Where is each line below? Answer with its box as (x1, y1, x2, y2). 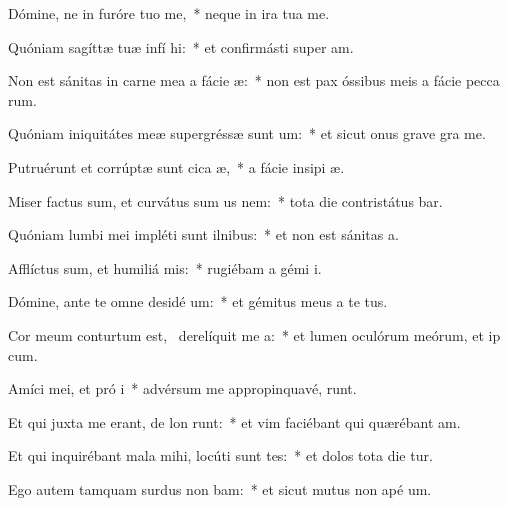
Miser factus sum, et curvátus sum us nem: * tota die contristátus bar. (8, 190, 443, 211)
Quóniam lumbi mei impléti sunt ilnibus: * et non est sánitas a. (8, 224, 399, 245)
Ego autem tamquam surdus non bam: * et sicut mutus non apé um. (8, 478, 432, 499)
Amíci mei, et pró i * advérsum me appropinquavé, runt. (8, 378, 357, 399)
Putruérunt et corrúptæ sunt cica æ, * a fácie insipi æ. (8, 156, 345, 177)
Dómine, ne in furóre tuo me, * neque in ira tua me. (8, 3, 330, 23)
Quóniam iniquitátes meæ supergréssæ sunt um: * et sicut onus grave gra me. (8, 123, 486, 144)
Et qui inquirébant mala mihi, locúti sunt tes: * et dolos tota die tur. (8, 445, 433, 466)
